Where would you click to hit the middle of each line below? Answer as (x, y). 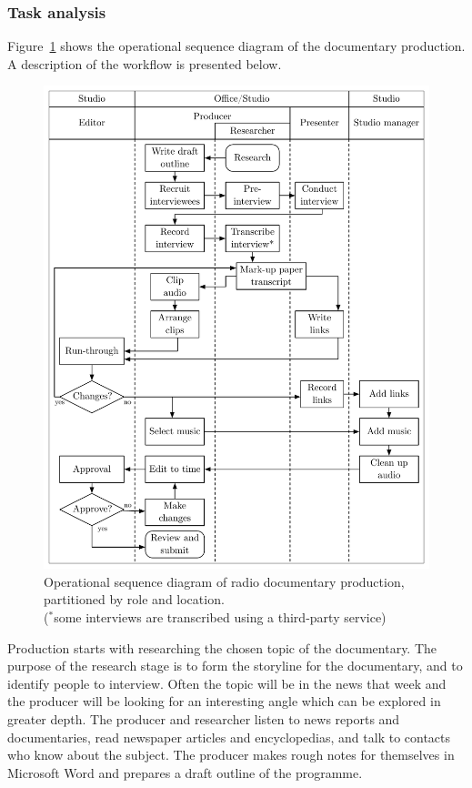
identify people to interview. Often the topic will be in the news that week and (227, 683)
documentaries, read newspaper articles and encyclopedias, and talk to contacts (229, 737)
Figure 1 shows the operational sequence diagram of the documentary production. (236, 46)
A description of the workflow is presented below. (145, 63)
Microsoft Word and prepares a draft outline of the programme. (185, 772)
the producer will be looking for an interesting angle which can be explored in (224, 701)
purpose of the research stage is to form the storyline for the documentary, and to (235, 666)
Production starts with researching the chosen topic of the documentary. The (222, 647)
